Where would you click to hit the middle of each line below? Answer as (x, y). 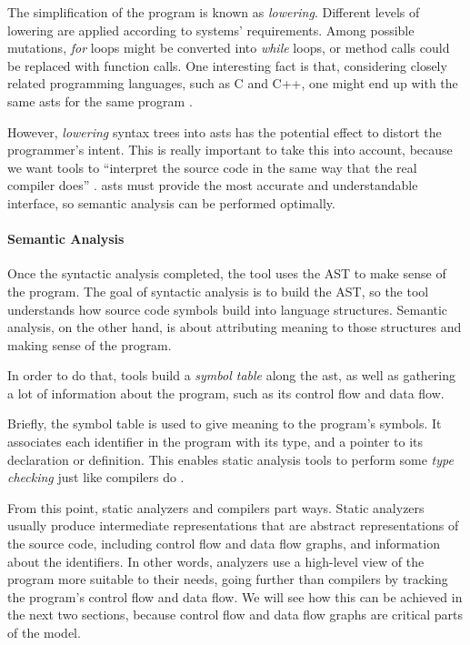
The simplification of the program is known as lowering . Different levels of (214, 12)
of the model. (44, 633)
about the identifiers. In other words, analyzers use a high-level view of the (216, 561)
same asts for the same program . (100, 101)
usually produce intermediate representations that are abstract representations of (233, 525)
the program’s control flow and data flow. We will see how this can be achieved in (235, 596)
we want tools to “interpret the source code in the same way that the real (212, 167)
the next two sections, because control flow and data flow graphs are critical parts (235, 615)
